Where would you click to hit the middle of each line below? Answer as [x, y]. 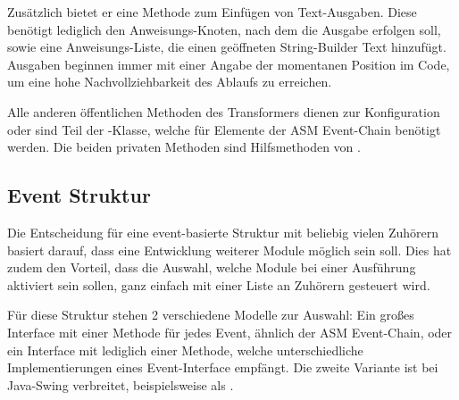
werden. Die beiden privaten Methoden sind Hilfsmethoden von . [184, 147]
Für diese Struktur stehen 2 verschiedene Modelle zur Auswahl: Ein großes [211, 315]
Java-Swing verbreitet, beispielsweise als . [121, 384]
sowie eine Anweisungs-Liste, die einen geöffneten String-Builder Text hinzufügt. [227, 47]
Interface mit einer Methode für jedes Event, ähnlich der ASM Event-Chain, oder [230, 332]
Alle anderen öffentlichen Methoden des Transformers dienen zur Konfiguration [224, 111]
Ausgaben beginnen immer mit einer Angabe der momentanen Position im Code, [229, 64]
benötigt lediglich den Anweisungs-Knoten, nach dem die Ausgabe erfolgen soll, [224, 29]
